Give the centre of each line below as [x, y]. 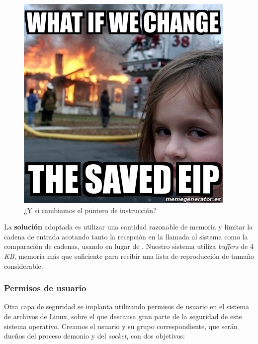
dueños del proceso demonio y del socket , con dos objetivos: [94, 336]
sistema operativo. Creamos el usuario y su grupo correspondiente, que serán [121, 326]
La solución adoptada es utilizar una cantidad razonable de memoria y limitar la [129, 227]
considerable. [24, 266]
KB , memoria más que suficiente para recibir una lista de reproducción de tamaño [129, 256]
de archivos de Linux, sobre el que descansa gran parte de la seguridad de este [123, 316]
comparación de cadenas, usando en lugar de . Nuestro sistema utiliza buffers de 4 [129, 246]
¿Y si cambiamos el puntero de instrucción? [90, 210]
